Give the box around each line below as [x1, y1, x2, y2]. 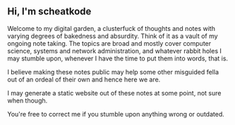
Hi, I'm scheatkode [7, 6, 92, 18]
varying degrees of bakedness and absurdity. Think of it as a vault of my [7, 32, 218, 40]
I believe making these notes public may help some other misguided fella [7, 67, 219, 76]
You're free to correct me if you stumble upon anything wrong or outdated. [7, 110, 224, 118]
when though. [7, 96, 48, 105]
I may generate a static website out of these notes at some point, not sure [7, 88, 222, 97]
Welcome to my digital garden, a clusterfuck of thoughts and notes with [7, 24, 215, 32]
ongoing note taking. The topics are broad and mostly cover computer [7, 39, 212, 48]
